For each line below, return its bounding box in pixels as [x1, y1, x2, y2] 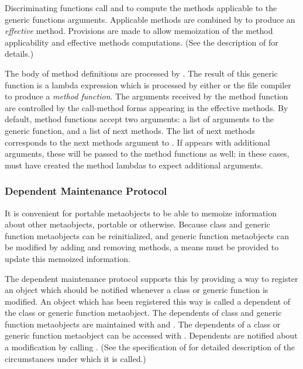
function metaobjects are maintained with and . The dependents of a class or [5, 318, 281, 330]
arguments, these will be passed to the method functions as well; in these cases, [5, 147, 290, 160]
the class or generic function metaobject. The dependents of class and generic [5, 306, 282, 319]
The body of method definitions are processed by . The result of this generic [5, 67, 278, 79]
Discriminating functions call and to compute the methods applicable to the [5, 2, 277, 13]
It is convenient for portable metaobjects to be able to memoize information [5, 206, 277, 219]
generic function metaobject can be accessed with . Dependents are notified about [5, 329, 298, 342]
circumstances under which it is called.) [5, 352, 146, 364]
